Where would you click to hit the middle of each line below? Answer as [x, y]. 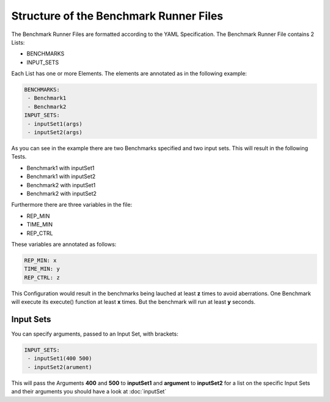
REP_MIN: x [40, 260]
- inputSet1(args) [55, 124]
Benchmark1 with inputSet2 [61, 176]
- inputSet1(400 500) [60, 359]
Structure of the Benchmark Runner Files [117, 16]
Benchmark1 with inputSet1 [61, 168]
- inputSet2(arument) [60, 367]
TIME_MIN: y [42, 269]
